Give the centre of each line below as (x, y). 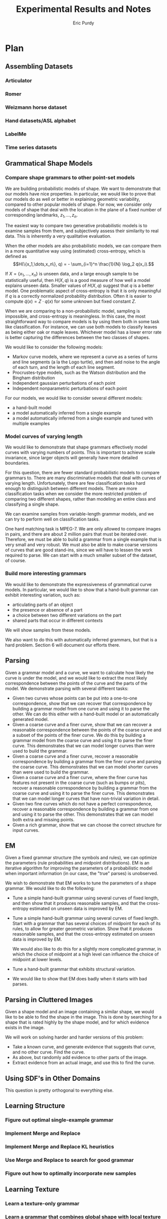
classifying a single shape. (32, 504)
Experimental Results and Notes (83, 9)
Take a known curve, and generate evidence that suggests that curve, (84, 1047)
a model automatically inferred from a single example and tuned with (83, 418)
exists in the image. (25, 1028)
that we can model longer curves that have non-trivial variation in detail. (86, 798)
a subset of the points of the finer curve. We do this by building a (79, 735)
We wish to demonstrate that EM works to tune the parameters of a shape (81, 883)
